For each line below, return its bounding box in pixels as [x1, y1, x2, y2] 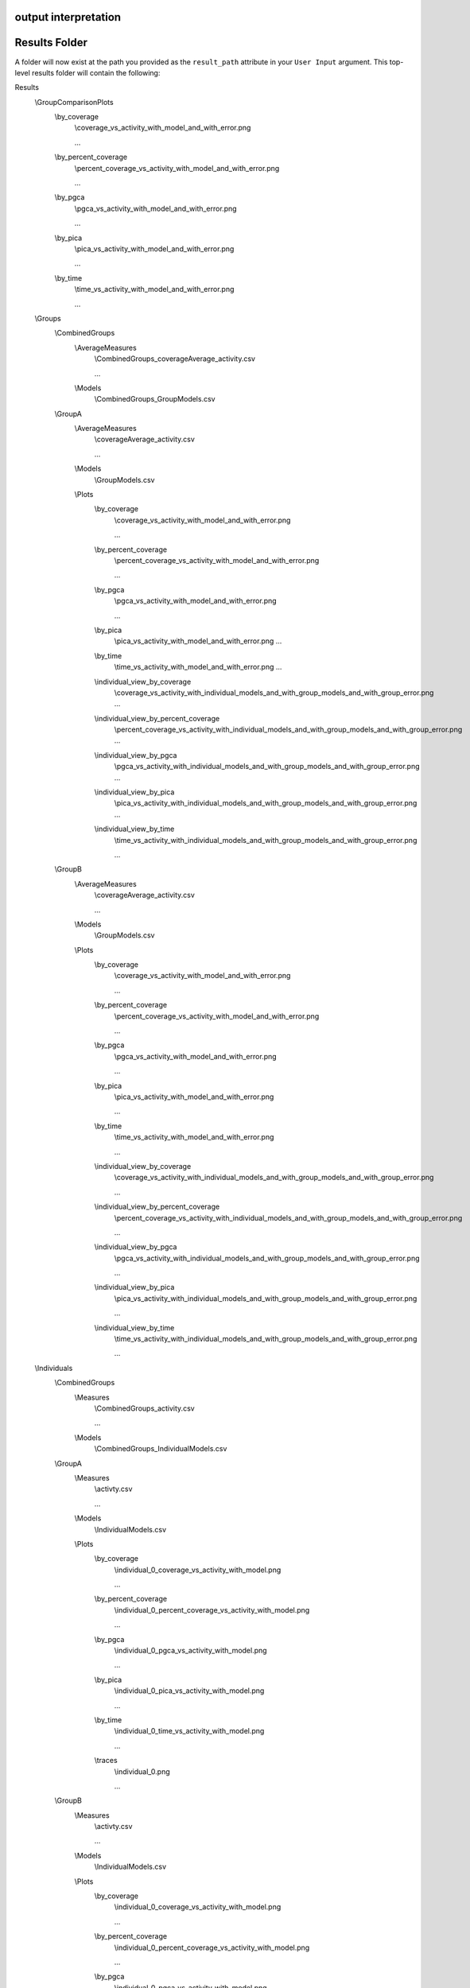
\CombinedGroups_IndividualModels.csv [94, 1444, 227, 1454]
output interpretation [14, 10, 122, 24]
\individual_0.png [114, 1766, 170, 1776]
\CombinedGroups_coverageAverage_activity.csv [94, 354, 256, 363]
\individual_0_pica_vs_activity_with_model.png [114, 1686, 265, 1695]
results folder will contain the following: [32, 68, 161, 77]
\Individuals [34, 1363, 73, 1373]
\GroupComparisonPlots [34, 97, 115, 107]
